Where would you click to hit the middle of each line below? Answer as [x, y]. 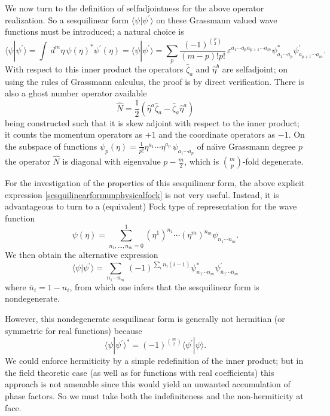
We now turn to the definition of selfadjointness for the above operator [135, 8]
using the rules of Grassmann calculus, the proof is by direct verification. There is [155, 81]
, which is [202, 161]
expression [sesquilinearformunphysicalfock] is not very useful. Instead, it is [142, 194]
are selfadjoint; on [255, 69]
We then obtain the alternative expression [82, 255]
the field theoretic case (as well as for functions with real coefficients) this [140, 372]
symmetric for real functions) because [74, 330]
